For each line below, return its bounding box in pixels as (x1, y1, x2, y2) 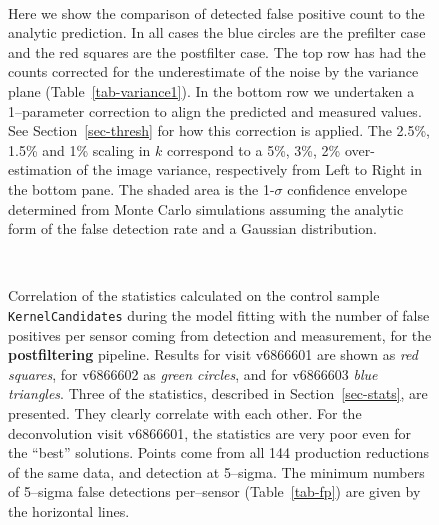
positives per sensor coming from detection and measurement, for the (8, 324, 432, 345)
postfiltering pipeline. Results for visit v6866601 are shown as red (8, 344, 418, 365)
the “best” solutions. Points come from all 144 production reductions (8, 442, 430, 463)
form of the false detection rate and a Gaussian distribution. (8, 218, 377, 239)
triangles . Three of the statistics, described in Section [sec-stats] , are (8, 383, 428, 404)
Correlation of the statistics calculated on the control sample (8, 285, 380, 306)
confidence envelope (287, 178, 407, 199)
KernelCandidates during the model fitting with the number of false (8, 304, 430, 325)
